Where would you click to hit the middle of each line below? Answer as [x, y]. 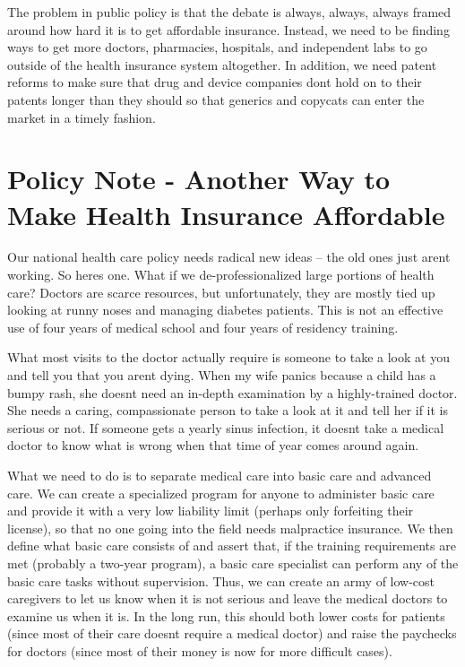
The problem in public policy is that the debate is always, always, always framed [229, 12]
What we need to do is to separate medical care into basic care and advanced [220, 475]
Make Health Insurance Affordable [226, 214]
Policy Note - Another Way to [199, 179]
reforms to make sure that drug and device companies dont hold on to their [215, 82]
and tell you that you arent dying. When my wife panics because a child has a [222, 375]
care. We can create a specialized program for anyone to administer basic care [221, 493]
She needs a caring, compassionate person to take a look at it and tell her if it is [228, 410]
